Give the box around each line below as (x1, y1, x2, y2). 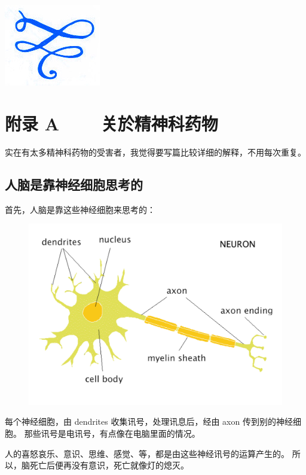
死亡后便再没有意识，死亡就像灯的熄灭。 (29, 459, 189, 471)
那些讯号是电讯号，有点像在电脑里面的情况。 (24, 427, 200, 439)
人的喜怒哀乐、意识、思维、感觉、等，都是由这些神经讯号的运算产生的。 (5, 447, 289, 459)
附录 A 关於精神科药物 (5, 111, 218, 135)
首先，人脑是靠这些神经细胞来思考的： (5, 203, 155, 215)
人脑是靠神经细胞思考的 (5, 175, 143, 193)
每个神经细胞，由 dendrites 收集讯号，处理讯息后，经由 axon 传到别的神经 (5, 415, 293, 428)
